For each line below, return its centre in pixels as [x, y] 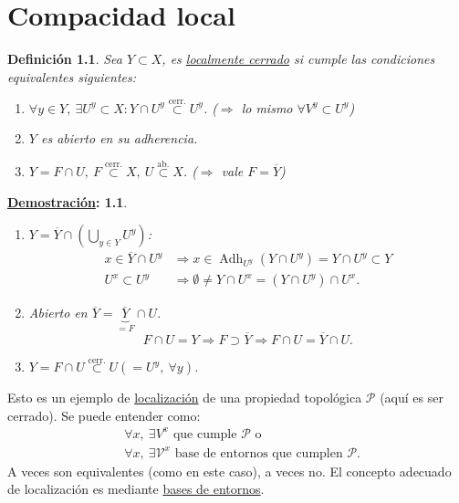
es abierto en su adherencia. [119, 138]
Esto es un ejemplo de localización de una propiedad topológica [185, 398]
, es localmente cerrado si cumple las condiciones [298, 59]
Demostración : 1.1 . [68, 201]
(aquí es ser [412, 398]
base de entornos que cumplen [259, 453]
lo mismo [267, 107]
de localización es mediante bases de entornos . [136, 489]
